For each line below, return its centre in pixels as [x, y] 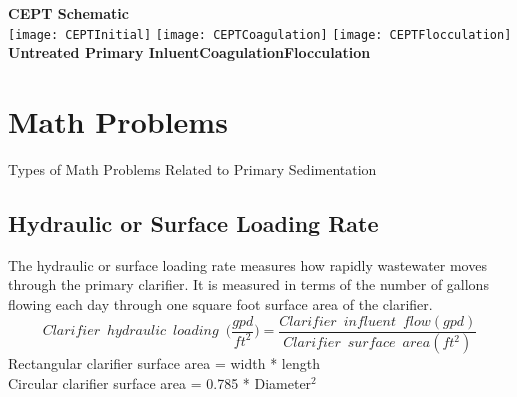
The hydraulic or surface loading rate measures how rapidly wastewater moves [247, 264]
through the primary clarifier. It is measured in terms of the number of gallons [248, 284]
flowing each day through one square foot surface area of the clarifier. [220, 303]
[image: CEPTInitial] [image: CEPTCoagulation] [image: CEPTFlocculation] [260, 34]
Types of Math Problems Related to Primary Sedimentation [192, 168]
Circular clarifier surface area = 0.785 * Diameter [160, 383]
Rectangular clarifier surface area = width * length [164, 363]
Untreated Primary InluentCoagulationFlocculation [189, 52]
